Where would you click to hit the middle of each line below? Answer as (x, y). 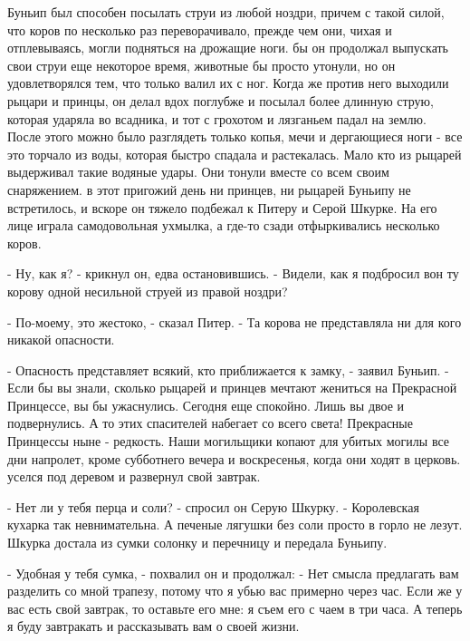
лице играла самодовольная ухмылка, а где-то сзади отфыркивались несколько (224, 225)
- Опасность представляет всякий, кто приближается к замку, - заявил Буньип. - (228, 369)
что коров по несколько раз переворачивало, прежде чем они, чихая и (200, 29)
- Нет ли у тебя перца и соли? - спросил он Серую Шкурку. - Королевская (213, 506)
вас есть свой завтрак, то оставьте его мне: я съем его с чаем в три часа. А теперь (235, 608)
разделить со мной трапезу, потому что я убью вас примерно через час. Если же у (235, 591)
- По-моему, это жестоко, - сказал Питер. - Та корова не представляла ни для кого (235, 321)
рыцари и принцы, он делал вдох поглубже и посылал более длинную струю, (221, 100)
